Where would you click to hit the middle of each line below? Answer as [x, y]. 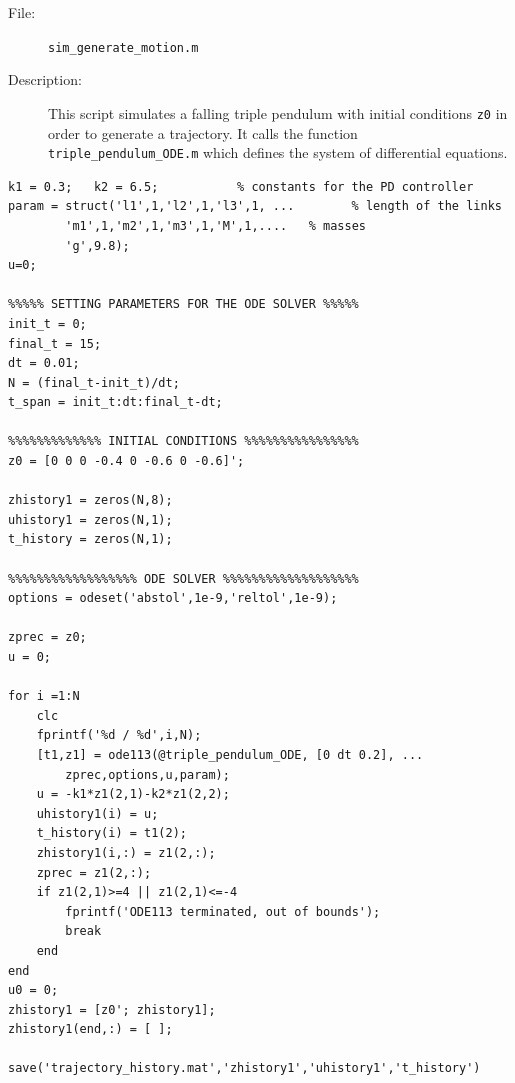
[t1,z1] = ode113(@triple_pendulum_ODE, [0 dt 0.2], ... [230, 754]
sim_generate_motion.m [123, 47]
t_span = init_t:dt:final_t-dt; [115, 402]
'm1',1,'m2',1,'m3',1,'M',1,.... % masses [215, 225]
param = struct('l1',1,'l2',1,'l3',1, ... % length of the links [255, 206]
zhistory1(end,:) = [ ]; [90, 1029]
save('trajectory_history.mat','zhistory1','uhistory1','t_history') [244, 1068]
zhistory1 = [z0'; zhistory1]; [112, 1009]
